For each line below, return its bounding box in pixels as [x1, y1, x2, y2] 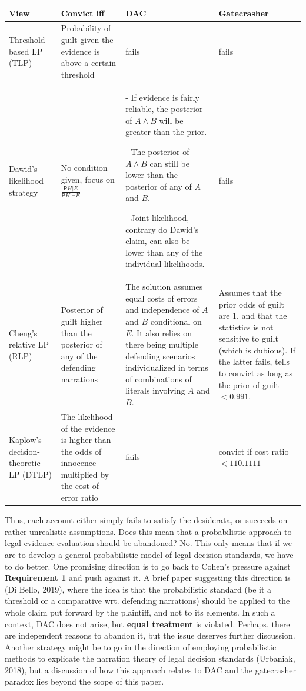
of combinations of [125, 372, 192, 385]
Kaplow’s [9, 434, 42, 446]
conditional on [150, 315, 202, 327]
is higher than [61, 434, 111, 446]
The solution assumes [125, 280, 203, 293]
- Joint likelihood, [125, 211, 189, 223]
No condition [61, 161, 108, 174]
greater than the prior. [125, 125, 207, 138]
